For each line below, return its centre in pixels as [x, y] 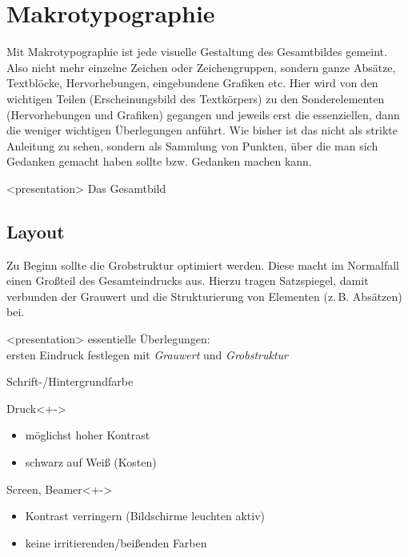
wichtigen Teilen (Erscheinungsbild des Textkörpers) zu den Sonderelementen [196, 98]
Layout [36, 231]
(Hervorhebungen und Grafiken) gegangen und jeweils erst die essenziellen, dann [203, 114]
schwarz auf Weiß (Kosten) [91, 462]
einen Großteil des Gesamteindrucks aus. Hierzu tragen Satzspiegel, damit [188, 281]
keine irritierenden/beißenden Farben [116, 542]
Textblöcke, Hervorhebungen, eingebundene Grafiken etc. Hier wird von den [192, 83]
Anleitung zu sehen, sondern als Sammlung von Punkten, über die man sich [192, 145]
